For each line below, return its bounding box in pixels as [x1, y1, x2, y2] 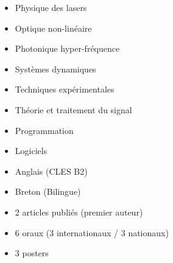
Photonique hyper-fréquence [15, 42, 120, 55]
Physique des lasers [15, 1, 87, 13]
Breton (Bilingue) [15, 185, 81, 198]
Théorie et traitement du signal [15, 103, 132, 116]
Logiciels [15, 144, 48, 157]
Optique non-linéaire [15, 21, 92, 34]
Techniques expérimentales [15, 83, 115, 96]
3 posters [15, 247, 49, 259]
